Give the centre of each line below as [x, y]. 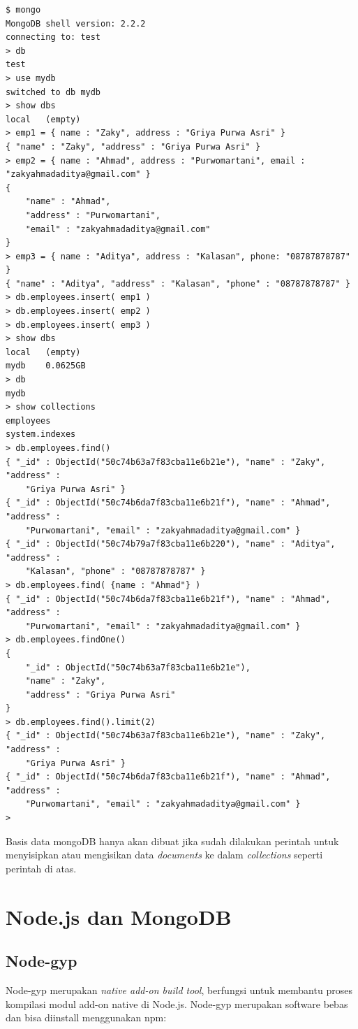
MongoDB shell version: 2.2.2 [76, 23]
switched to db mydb [53, 92]
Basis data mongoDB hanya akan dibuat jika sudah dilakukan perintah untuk [172, 841]
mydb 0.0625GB [46, 366]
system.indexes [41, 434]
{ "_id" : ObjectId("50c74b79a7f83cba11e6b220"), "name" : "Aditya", [171, 544]
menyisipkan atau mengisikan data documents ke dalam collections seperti [164, 855]
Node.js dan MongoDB [119, 916]
